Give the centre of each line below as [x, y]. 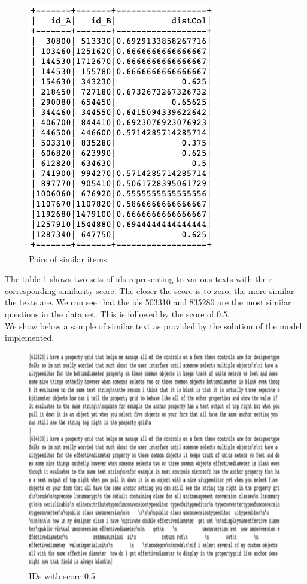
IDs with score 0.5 [62, 576]
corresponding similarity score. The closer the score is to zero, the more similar [150, 290]
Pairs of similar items [68, 258]
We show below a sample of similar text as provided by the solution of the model [153, 326]
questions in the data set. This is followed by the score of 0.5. [117, 314]
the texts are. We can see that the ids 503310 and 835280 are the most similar [148, 302]
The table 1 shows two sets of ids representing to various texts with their [139, 279]
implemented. [30, 338]
